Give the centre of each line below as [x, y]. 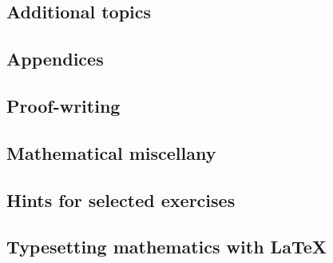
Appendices [55, 59]
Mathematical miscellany [111, 152]
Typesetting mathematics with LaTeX [166, 247]
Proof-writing [63, 105]
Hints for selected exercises [121, 199]
